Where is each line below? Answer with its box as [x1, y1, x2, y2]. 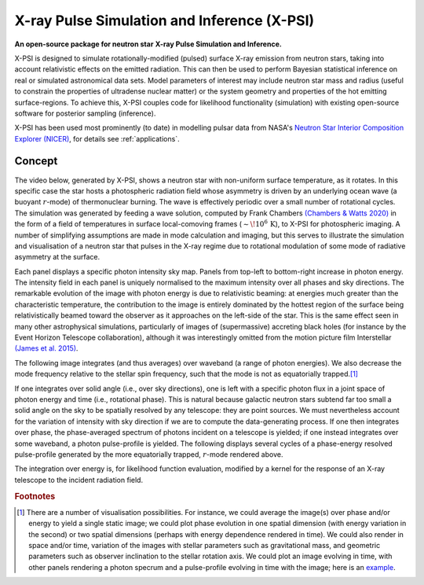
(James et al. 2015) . [14, 344, 79, 353]
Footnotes [14, 491, 56, 502]
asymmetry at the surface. [14, 252, 101, 262]
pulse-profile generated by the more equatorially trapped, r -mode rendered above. [14, 449, 283, 459]
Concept [14, 154, 58, 168]
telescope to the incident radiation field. [14, 475, 144, 484]
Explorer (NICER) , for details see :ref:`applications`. [14, 134, 180, 143]
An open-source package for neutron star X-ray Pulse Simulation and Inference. [14, 39, 282, 49]
